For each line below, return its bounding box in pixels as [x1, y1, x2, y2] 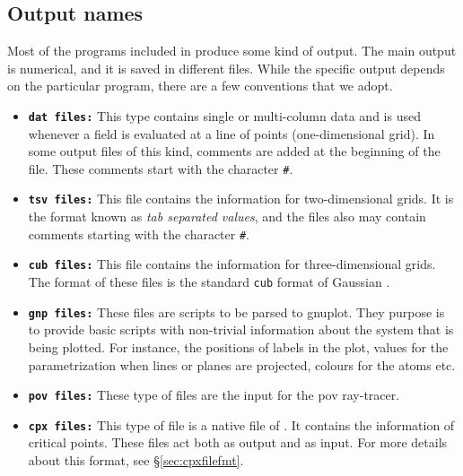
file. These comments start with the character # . [28, 159, 293, 177]
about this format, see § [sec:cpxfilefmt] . [28, 451, 244, 470]
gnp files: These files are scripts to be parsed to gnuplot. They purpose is [28, 302, 445, 321]
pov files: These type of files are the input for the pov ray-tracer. [28, 385, 400, 404]
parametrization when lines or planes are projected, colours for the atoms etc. [28, 355, 456, 374]
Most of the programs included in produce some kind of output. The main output [7, 41, 457, 60]
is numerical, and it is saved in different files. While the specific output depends [7, 58, 445, 77]
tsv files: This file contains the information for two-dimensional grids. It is [28, 189, 454, 208]
